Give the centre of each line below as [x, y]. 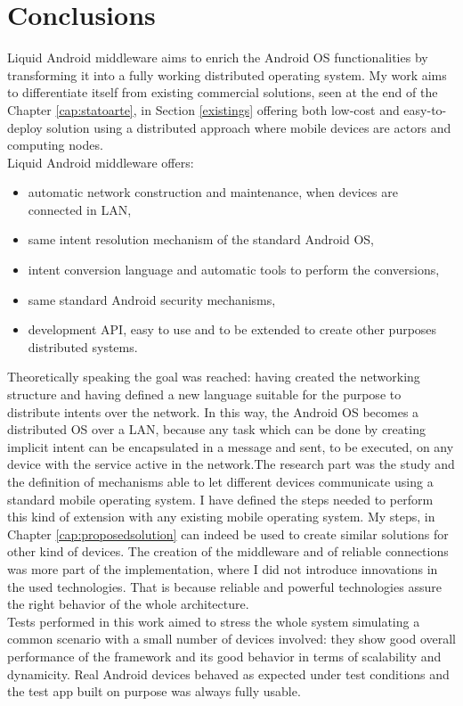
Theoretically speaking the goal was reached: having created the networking [214, 377]
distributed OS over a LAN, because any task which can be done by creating [216, 429]
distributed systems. [83, 346]
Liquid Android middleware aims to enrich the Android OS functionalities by [218, 57]
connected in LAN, [80, 209]
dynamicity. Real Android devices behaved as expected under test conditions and [228, 673]
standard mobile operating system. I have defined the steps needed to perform [220, 499]
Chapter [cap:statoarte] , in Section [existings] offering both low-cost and [203, 109]
